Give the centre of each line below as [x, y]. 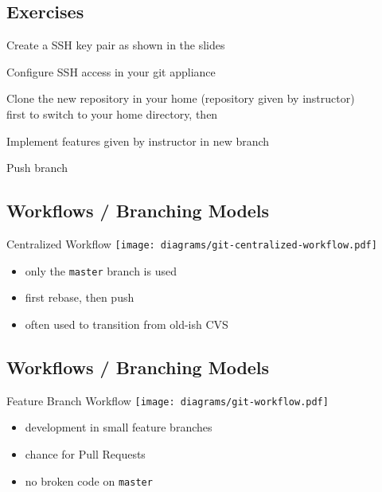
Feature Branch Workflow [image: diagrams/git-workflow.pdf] [168, 400]
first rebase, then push [80, 297]
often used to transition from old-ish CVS [127, 324]
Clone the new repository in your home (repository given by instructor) [181, 98]
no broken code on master [89, 480]
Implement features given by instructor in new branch [138, 141]
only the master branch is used [101, 270]
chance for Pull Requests [85, 453]
